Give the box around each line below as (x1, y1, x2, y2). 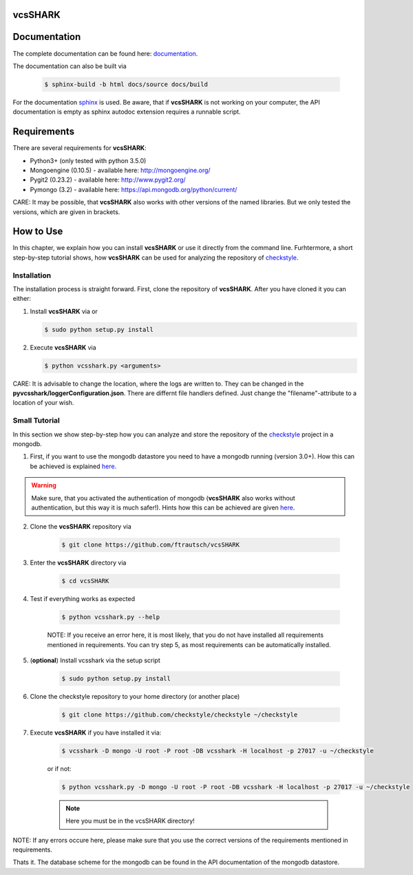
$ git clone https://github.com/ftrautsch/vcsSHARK (61, 541, 240, 549)
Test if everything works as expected (30, 595, 136, 603)
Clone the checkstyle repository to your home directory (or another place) (30, 693, 240, 700)
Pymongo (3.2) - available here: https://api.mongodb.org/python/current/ (30, 185, 237, 193)
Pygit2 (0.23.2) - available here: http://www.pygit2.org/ (30, 176, 186, 184)
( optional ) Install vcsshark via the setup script (30, 656, 161, 664)
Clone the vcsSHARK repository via (30, 523, 132, 531)
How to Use (12, 226, 63, 238)
